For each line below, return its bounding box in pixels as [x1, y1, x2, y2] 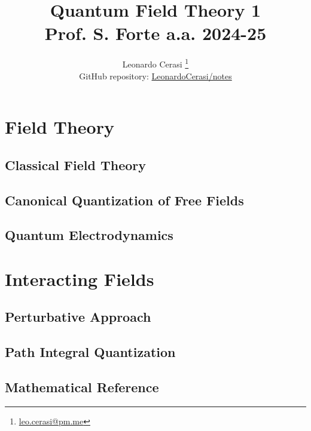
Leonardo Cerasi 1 [122, 56, 189, 70]
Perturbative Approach [5, 307, 151, 326]
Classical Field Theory [5, 155, 147, 174]
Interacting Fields [5, 266, 154, 291]
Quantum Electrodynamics [5, 226, 173, 244]
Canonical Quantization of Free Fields [5, 190, 244, 209]
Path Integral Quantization [5, 343, 176, 361]
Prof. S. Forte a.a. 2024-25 [44, 21, 267, 45]
